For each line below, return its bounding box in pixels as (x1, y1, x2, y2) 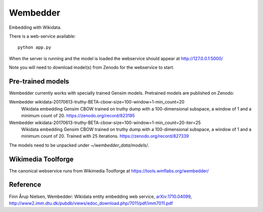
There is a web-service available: (9, 33, 76, 39)
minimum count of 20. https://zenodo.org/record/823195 (21, 113, 135, 119)
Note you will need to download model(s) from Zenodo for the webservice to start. (9, 64, 174, 70)
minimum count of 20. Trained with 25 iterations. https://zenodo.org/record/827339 (21, 133, 189, 139)
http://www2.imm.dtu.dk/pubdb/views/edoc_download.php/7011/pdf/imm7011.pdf (9, 200, 173, 206)
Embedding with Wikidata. (9, 24, 62, 30)
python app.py (18, 44, 51, 50)
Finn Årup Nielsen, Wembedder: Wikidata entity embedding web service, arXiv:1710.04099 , (9, 193, 192, 199)
